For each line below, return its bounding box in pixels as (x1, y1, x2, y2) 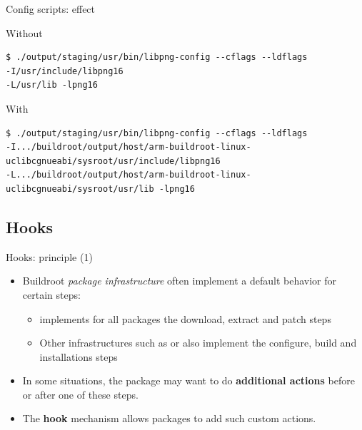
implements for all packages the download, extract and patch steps (39, 311, 331, 326)
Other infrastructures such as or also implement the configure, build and (39, 335, 357, 350)
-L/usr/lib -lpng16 (6, 80, 98, 91)
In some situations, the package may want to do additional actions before (22, 373, 355, 388)
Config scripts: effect (6, 1, 96, 16)
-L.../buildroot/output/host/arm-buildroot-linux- (6, 170, 251, 180)
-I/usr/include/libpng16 (6, 66, 124, 76)
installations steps (39, 349, 118, 364)
